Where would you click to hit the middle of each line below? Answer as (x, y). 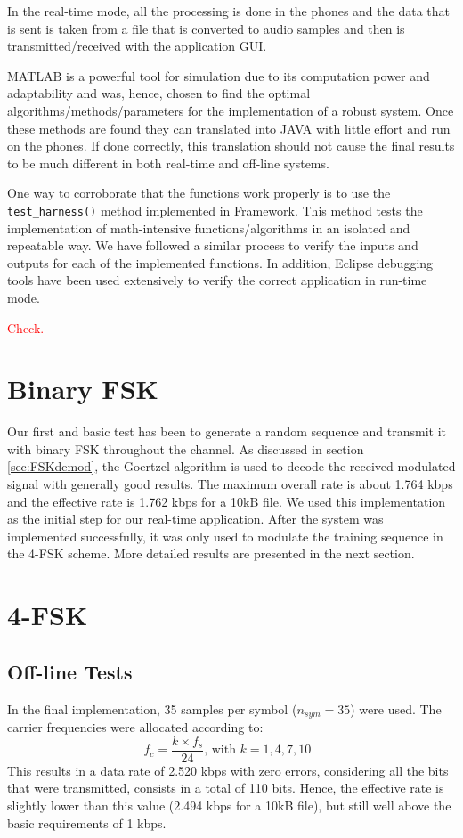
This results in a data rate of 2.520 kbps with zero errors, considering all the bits (228, 770)
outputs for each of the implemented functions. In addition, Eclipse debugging (220, 262)
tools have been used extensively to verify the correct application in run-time (217, 280)
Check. (26, 327)
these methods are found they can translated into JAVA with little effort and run (229, 128)
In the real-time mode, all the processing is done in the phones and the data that (228, 11)
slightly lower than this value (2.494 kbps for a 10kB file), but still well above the (229, 805)
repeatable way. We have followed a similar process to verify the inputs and (213, 245)
